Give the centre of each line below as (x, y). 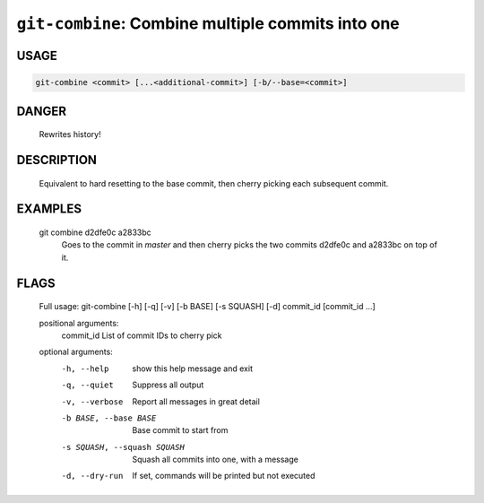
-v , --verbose (92, 402)
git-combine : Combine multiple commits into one (208, 23)
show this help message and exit (192, 369)
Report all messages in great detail (196, 401)
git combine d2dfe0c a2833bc (95, 232)
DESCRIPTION (57, 160)
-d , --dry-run (92, 476)
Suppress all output (168, 385)
